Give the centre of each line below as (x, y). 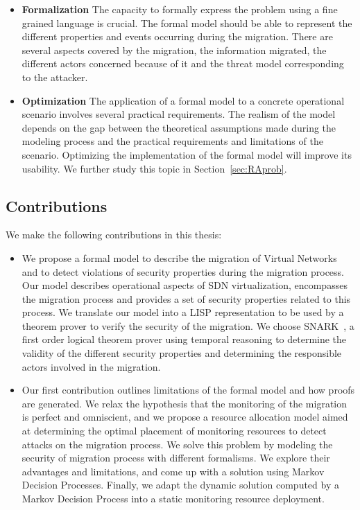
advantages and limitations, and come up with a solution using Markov (173, 471)
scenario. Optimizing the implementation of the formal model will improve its (187, 154)
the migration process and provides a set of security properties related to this (186, 298)
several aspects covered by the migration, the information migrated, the (174, 50)
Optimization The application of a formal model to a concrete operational (183, 100)
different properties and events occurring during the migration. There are (177, 36)
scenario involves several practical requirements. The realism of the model (179, 114)
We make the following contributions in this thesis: (114, 235)
